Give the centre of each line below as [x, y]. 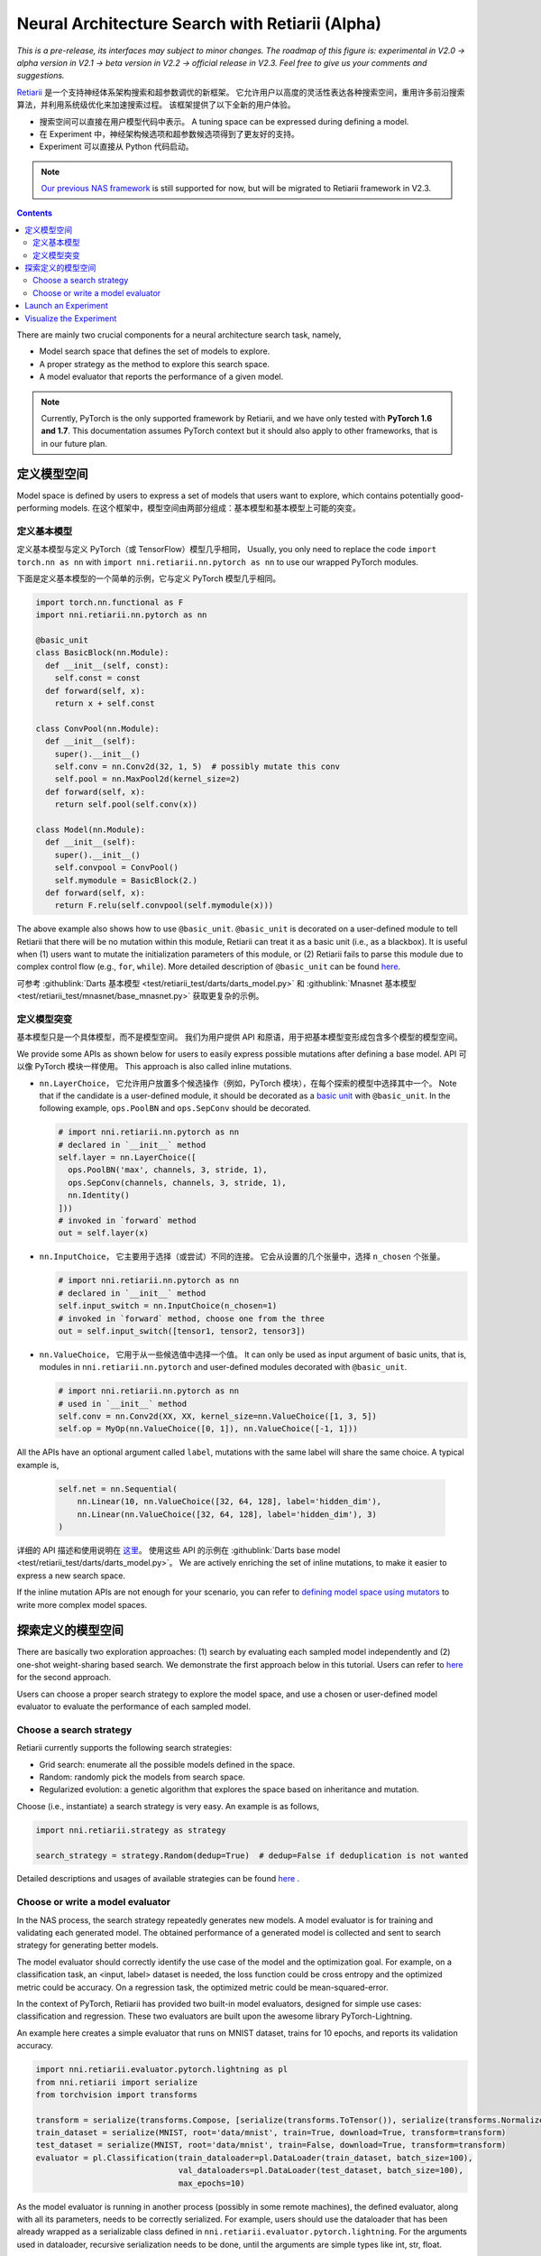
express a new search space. [71, 1576]
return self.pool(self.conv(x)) [126, 804]
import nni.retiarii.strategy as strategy [131, 1830]
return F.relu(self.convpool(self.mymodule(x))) [164, 906]
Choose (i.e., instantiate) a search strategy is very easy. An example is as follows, [168, 1806]
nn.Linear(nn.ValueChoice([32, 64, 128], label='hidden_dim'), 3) [227, 1514]
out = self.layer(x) [103, 1233]
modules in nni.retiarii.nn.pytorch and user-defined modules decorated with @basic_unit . [223, 1367]
